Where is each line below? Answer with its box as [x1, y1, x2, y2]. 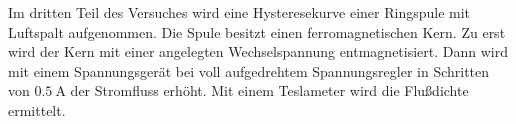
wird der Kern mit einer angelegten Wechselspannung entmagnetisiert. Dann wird [8, 41, 509, 62]
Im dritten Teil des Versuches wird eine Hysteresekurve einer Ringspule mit [8, 2, 471, 22]
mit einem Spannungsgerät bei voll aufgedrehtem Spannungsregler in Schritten [8, 60, 490, 81]
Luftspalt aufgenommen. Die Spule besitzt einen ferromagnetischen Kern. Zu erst [8, 21, 506, 42]
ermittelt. [8, 99, 66, 120]
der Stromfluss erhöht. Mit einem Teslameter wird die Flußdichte [70, 80, 469, 101]
